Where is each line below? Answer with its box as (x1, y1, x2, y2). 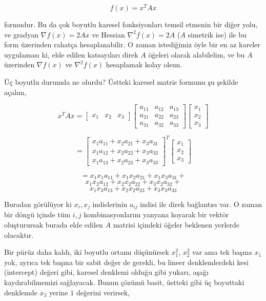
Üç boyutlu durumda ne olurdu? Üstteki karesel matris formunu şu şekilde (4, 77, 238, 87)
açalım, (4, 86, 27, 97)
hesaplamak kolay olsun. (106, 59, 182, 70)
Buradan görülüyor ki (4, 199, 72, 210)
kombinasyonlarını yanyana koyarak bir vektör (84, 209, 229, 220)
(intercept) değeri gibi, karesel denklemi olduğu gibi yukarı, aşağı (4, 267, 209, 277)
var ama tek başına (192, 247, 252, 257)
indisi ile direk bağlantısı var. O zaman (140, 199, 262, 210)
